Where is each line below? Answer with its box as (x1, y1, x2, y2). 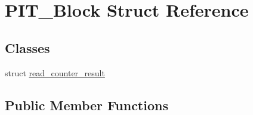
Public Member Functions (5, 95, 168, 114)
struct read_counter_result (5, 66, 105, 79)
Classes (5, 38, 50, 57)
